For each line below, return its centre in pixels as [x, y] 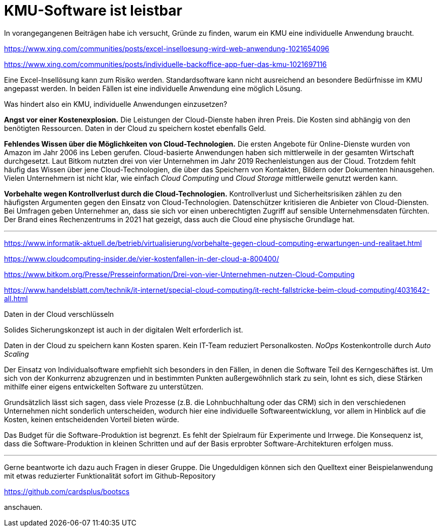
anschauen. [23, 507]
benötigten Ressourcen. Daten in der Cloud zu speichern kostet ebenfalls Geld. [135, 128]
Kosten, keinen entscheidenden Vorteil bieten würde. [92, 419]
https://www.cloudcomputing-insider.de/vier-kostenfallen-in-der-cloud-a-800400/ [142, 258]
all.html [16, 298]
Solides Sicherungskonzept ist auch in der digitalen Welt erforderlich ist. [124, 329]
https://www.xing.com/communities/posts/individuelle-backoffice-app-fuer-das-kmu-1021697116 [166, 64]
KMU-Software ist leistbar [93, 11]
